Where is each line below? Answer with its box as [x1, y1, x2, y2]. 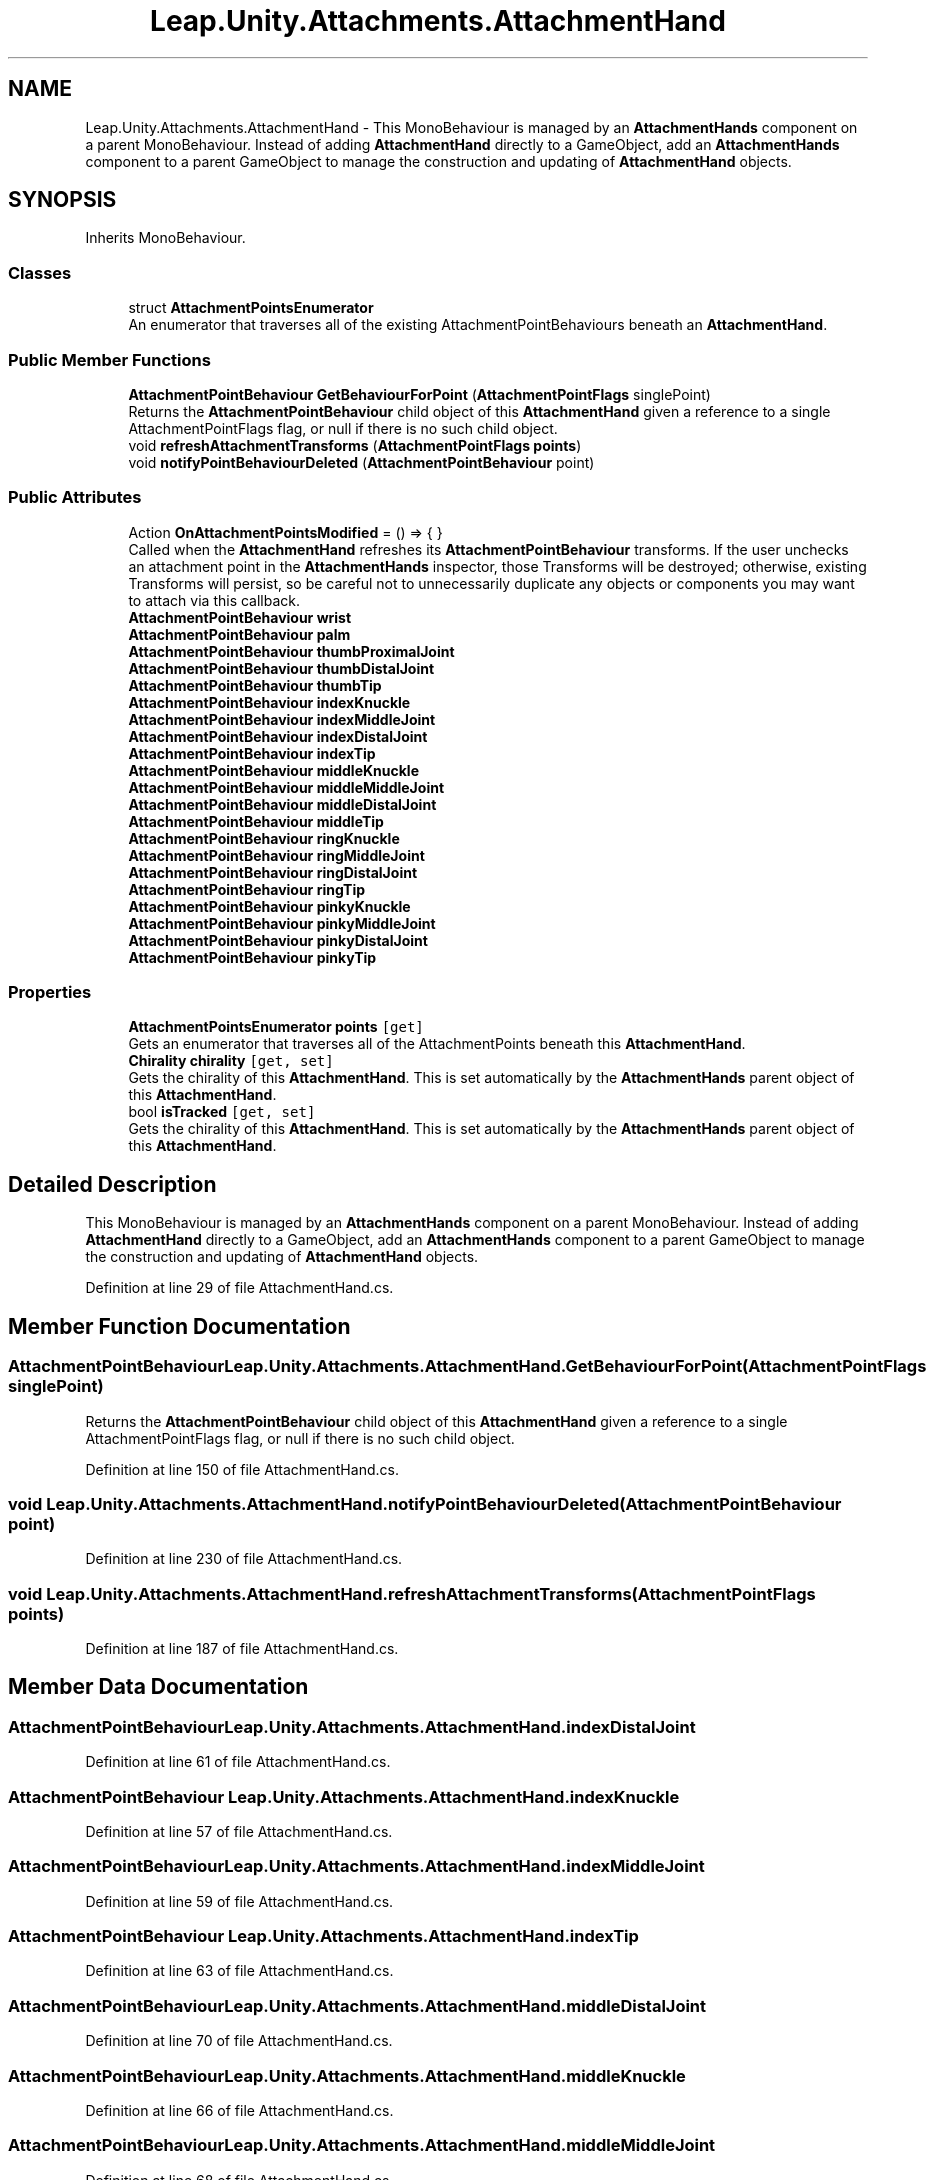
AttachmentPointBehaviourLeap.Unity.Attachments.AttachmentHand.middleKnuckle [8, 2065, 686, 2086]
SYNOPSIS [8, 187, 117, 213]
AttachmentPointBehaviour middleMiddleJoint [128, 778, 445, 796]
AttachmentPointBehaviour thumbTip [128, 676, 382, 694]
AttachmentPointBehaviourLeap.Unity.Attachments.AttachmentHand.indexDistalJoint [8, 1716, 696, 1737]
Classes [8, 262, 72, 283]
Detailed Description [8, 1171, 217, 1197]
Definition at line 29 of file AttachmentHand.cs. [85, 1279, 394, 1297]
